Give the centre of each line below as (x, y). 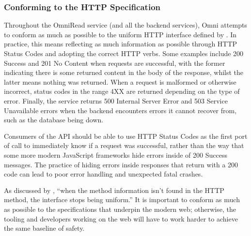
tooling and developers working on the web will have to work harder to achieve (121, 218)
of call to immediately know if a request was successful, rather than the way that (124, 145)
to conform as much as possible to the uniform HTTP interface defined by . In (120, 34)
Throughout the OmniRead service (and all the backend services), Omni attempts (125, 25)
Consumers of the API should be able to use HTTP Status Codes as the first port (126, 136)
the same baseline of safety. (44, 228)
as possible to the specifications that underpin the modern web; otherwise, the (120, 209)
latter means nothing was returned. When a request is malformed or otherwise (120, 81)
